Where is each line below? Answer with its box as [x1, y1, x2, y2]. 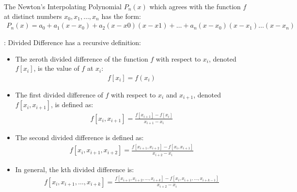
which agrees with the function [149, 1, 241, 11]
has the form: [101, 11, 141, 21]
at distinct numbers [4, 11, 62, 21]
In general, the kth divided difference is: [15, 164, 134, 174]
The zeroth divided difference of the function [15, 53, 148, 64]
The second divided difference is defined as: [15, 132, 144, 143]
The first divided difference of [15, 90, 103, 100]
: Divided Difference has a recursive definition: [4, 37, 141, 48]
